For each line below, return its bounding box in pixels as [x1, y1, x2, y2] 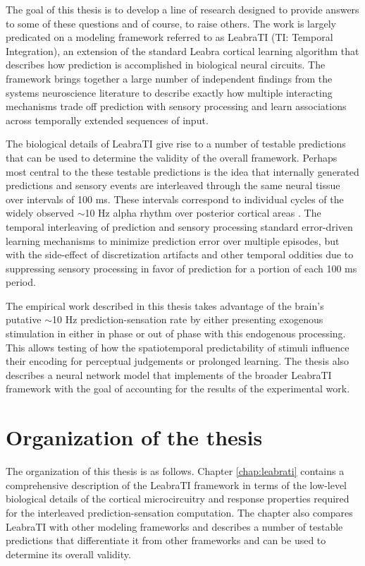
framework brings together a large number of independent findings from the [6, 71, 333, 85]
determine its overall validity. [6, 546, 131, 561]
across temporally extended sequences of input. [6, 112, 209, 127]
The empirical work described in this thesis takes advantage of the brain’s [6, 298, 324, 313]
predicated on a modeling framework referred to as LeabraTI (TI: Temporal [6, 30, 333, 44]
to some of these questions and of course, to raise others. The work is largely [6, 16, 336, 30]
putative [6, 312, 42, 327]
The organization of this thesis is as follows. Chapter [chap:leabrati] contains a [6, 464, 345, 478]
